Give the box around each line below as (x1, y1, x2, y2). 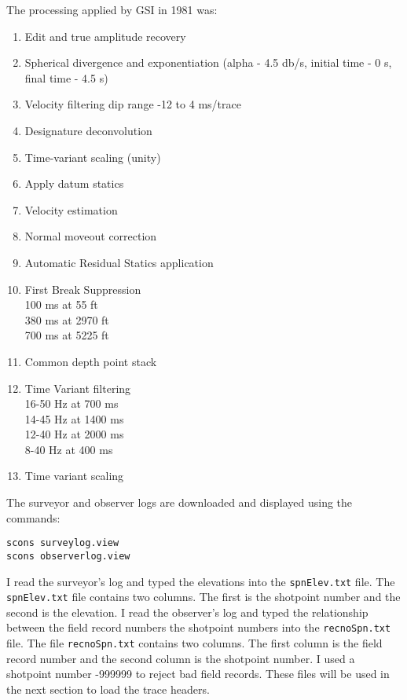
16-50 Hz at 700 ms (24, 395, 119, 412)
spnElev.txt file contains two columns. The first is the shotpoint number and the (6, 588, 401, 605)
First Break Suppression (24, 280, 141, 297)
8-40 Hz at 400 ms (24, 441, 113, 457)
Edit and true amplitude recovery (24, 27, 186, 44)
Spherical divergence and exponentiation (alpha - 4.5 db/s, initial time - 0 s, (24, 54, 392, 71)
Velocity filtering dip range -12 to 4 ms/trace (24, 96, 241, 112)
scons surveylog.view (6, 537, 119, 549)
